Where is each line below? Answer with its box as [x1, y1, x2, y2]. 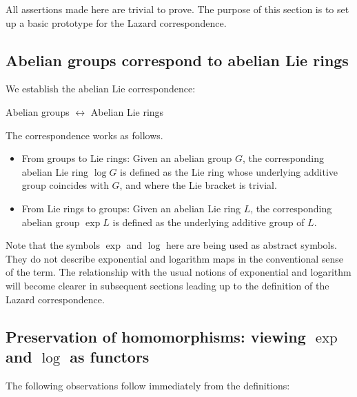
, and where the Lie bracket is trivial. [119, 178, 277, 192]
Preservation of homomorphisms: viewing [6, 325, 306, 347]
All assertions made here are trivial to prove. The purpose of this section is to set [6, 2, 349, 16]
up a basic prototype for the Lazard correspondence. [6, 15, 227, 30]
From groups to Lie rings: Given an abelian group [21, 151, 232, 165]
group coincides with [21, 178, 109, 192]
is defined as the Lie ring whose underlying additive [120, 164, 338, 179]
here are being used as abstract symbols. [166, 238, 337, 252]
